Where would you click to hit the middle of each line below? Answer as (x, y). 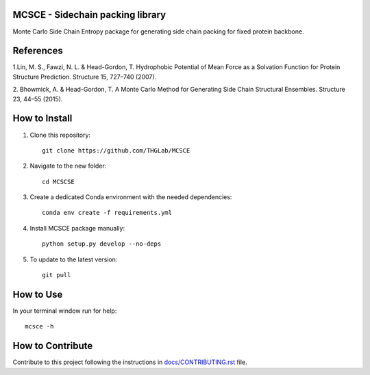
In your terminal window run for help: (65, 311)
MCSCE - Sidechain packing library (89, 15)
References (38, 51)
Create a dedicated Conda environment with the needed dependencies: (131, 197)
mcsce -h (39, 326)
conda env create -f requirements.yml (107, 213)
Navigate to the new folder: (68, 166)
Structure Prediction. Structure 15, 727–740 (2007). (85, 77)
